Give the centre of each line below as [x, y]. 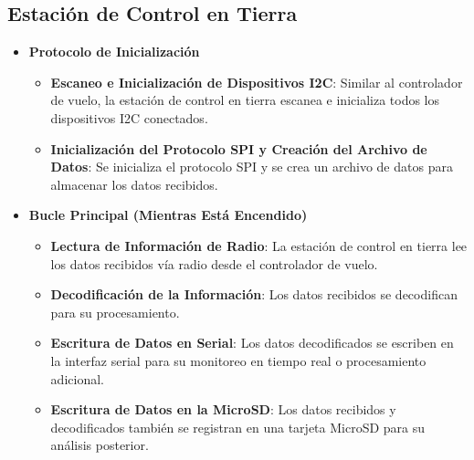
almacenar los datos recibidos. [134, 184]
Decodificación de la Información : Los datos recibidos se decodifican [254, 294]
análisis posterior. [100, 445]
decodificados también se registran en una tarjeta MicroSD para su [238, 427]
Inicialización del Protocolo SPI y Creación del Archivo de [239, 148]
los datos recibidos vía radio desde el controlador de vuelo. [214, 263]
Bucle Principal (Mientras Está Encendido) [168, 215]
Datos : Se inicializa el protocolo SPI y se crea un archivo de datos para [252, 167]
